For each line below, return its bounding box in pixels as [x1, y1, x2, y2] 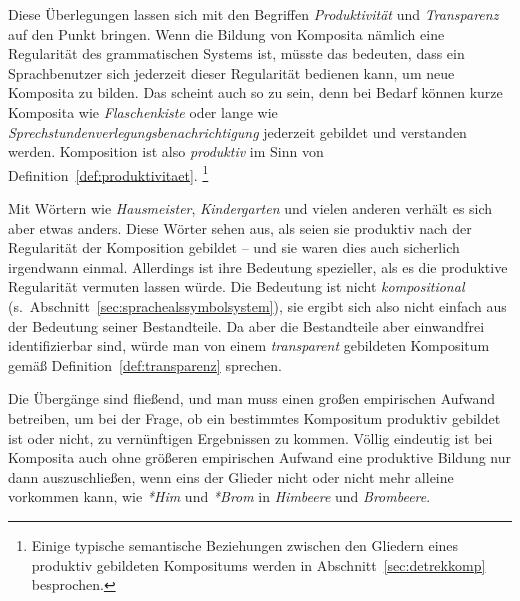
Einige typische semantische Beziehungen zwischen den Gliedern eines [31, 534, 459, 555]
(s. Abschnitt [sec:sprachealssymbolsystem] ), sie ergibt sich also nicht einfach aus [8, 295, 507, 316]
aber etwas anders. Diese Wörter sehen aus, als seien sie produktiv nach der [8, 217, 472, 238]
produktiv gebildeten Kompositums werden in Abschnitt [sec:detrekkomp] [31, 554, 486, 575]
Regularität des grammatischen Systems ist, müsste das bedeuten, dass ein [8, 43, 465, 64]
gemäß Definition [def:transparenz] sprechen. [8, 354, 282, 375]
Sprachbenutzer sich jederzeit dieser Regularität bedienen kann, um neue [8, 62, 455, 83]
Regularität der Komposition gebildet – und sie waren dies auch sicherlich [8, 237, 460, 258]
